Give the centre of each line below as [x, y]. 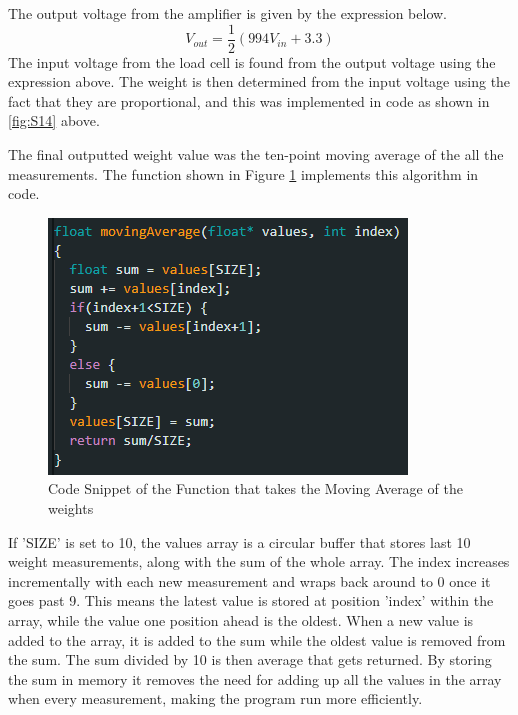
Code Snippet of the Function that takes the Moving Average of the [255, 488]
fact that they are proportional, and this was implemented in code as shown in [249, 100]
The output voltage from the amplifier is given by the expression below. [228, 13]
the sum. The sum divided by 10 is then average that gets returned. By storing [250, 659]
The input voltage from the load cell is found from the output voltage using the [252, 61]
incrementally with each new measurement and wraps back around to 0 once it [249, 580]
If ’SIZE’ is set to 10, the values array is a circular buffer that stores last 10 [239, 541]
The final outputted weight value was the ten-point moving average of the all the [256, 154]
